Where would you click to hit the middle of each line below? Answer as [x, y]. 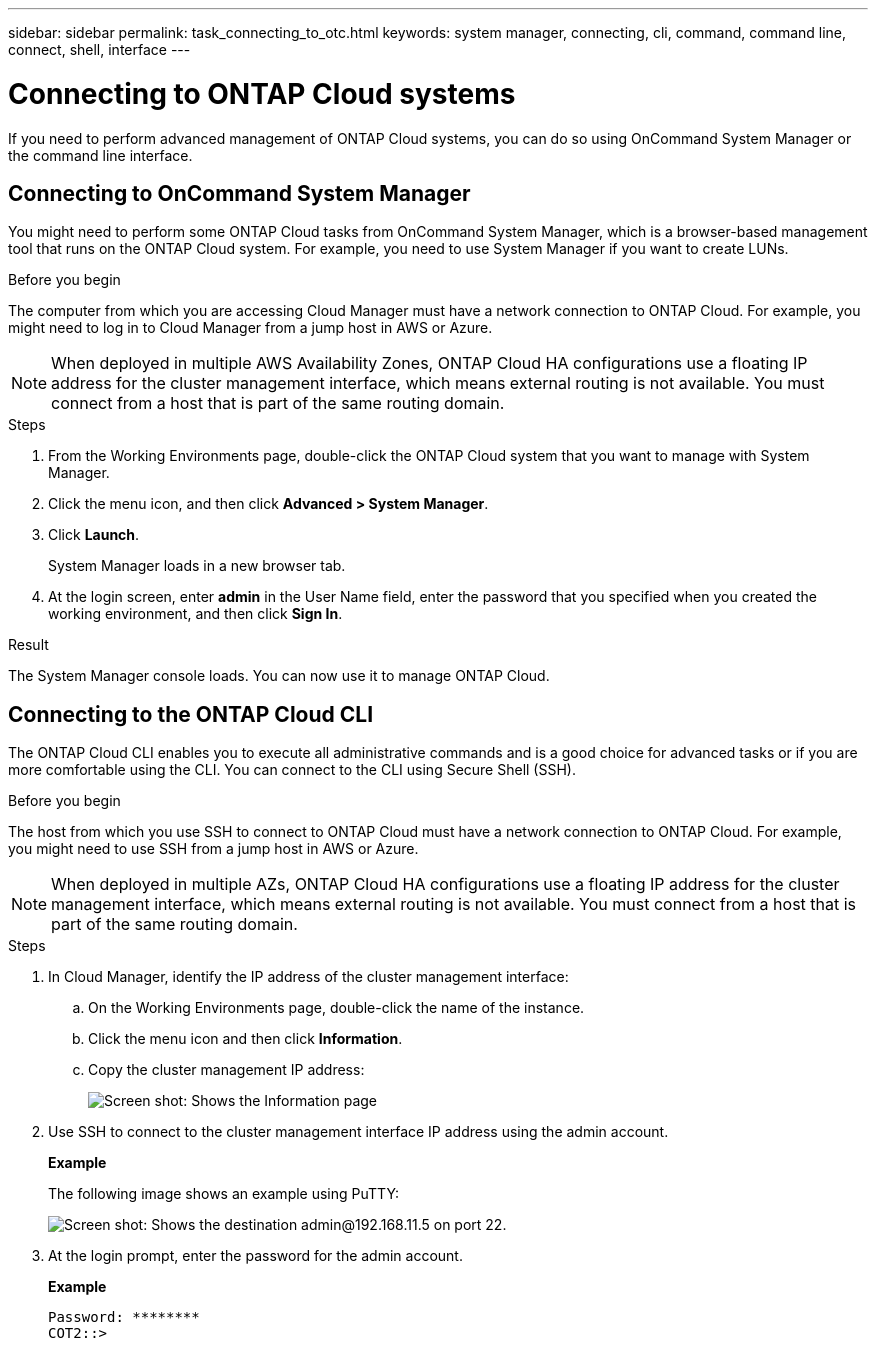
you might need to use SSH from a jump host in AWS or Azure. [213, 849]
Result [28, 645]
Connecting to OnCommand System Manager [239, 193]
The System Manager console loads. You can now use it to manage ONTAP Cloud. [279, 676]
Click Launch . [94, 535]
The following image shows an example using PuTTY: [224, 1194]
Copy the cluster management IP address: [226, 1070]
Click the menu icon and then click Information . [245, 1039]
